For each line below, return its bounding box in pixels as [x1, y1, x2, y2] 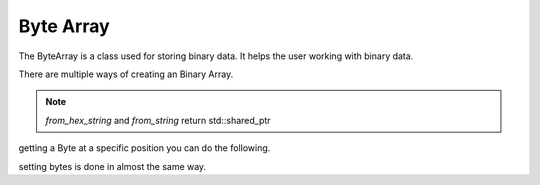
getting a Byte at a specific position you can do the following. [18, 142, 271, 154]
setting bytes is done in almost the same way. [18, 160, 207, 172]
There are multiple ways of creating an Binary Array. [18, 68, 234, 80]
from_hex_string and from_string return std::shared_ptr [45, 114, 271, 126]
